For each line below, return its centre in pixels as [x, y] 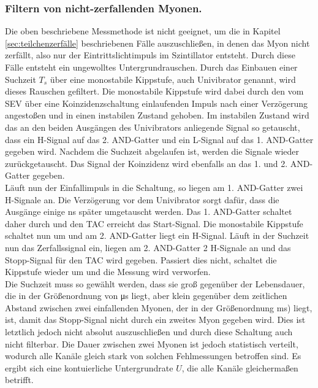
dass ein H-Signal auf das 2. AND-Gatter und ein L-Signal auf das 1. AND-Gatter [159, 139]
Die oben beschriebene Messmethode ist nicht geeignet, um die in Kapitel [143, 31]
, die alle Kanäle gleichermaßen [240, 367]
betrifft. [19, 380]
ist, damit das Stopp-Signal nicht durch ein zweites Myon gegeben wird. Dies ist [155, 320]
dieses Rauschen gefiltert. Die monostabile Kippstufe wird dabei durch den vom [154, 91]
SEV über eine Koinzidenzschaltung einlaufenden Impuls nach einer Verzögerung [157, 103]
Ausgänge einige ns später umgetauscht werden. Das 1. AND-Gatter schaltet [149, 211]
